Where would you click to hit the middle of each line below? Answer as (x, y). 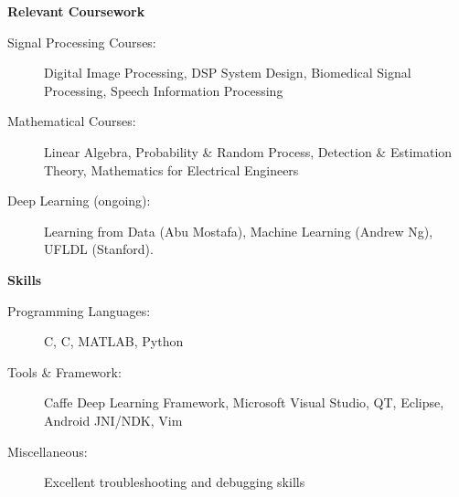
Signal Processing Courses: (82, 42)
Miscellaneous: (48, 451)
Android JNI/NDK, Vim (113, 420)
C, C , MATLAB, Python (114, 341)
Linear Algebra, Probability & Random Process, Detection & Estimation (248, 151)
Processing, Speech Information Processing (164, 90)
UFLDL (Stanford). (99, 249)
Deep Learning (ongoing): (79, 201)
